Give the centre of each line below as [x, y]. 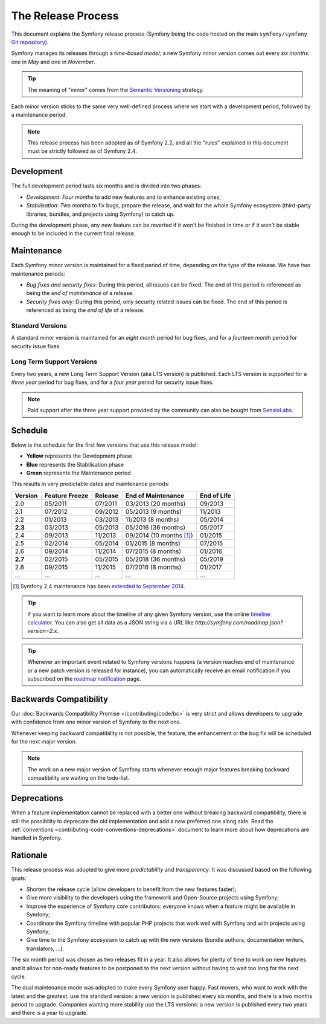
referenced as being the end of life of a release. [85, 310]
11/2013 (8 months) [152, 519]
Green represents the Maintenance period [78, 473]
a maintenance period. [39, 115]
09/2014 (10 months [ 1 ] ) [159, 535]
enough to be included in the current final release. [73, 233]
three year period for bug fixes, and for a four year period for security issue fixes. [113, 382]
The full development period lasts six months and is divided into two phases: [106, 186]
